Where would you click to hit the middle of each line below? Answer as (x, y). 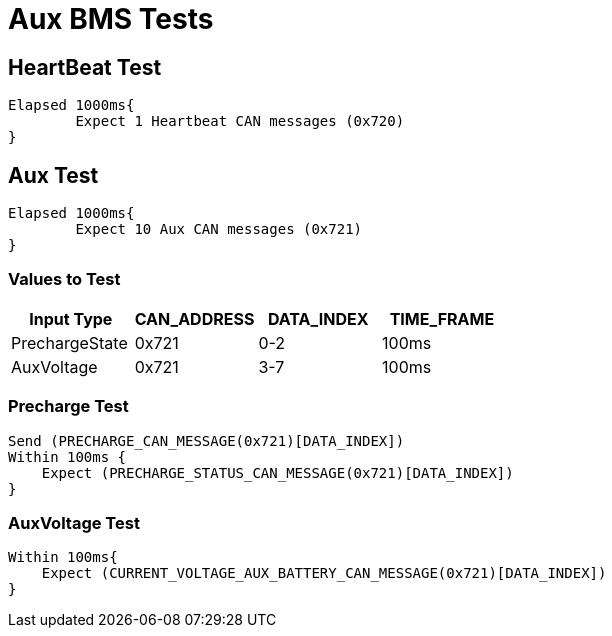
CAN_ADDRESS (194, 318)
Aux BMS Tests (111, 19)
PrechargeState (69, 342)
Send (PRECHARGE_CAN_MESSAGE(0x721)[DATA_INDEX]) (206, 440)
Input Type (71, 318)
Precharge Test (68, 406)
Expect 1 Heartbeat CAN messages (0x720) (240, 121)
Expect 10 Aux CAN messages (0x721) (219, 229)
